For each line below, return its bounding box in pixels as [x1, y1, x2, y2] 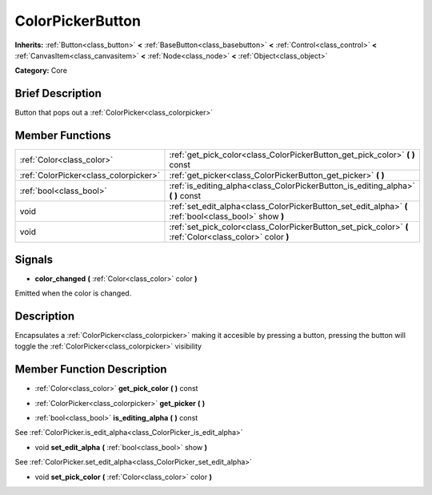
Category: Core [14, 66, 68, 75]
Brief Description [14, 87, 102, 100]
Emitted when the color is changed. [14, 288, 132, 298]
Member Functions [14, 129, 111, 143]
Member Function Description [14, 363, 167, 376]
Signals [14, 252, 54, 266]
